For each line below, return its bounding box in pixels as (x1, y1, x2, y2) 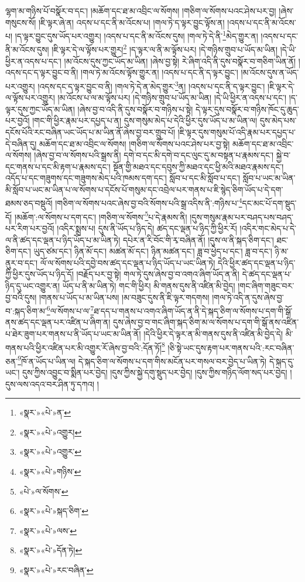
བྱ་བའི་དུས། (5, 291, 37, 303)
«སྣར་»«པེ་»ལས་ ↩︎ (19, 524, 77, 536)
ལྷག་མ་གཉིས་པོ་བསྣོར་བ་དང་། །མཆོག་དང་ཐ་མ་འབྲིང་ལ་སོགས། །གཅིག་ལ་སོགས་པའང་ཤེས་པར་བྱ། (5, 5, 276, 16)
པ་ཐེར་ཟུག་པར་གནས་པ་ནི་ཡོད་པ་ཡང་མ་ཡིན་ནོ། (5, 327, 141, 339)
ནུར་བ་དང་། (5, 256, 38, 268)
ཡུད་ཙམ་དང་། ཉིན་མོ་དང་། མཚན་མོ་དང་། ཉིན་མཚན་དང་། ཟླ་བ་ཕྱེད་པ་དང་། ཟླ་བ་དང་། (33, 245, 272, 257)
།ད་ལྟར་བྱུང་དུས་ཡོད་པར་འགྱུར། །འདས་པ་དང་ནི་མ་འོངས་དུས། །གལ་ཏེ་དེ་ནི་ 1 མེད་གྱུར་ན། (15, 28, 258, 42)
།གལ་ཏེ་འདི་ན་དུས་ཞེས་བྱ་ (212, 291, 284, 303)
